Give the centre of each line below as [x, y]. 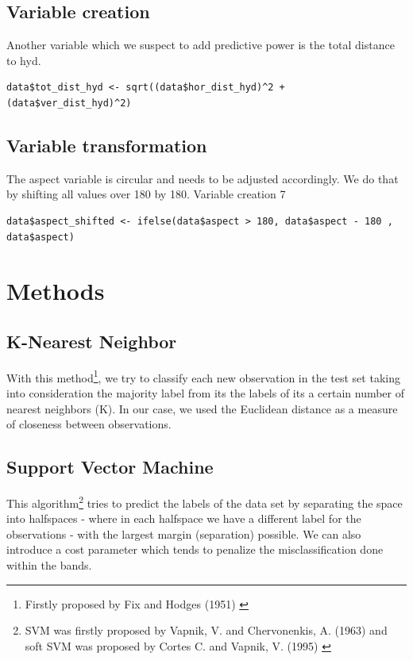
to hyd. [24, 60]
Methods [56, 291]
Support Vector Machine [110, 467]
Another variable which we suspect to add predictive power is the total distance [201, 45]
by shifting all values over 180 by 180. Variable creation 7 [146, 194]
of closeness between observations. [89, 424]
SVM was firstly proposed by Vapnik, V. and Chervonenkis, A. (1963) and [206, 630]
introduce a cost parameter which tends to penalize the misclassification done [195, 549]
